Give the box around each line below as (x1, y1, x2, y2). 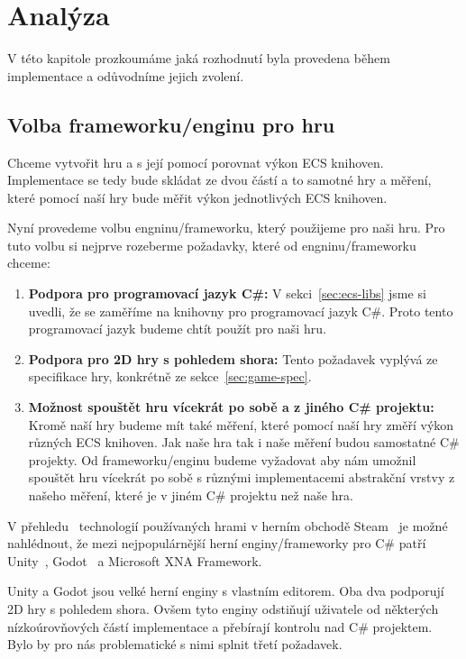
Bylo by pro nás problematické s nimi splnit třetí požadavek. (7, 635, 343, 654)
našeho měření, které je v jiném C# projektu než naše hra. (28, 486, 353, 505)
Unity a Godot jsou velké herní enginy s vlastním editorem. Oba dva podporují (7, 581, 444, 600)
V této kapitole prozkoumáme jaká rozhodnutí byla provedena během (7, 49, 390, 68)
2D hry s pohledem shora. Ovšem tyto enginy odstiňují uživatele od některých (7, 599, 439, 618)
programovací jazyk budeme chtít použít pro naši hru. (28, 319, 326, 338)
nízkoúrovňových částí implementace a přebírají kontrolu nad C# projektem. (7, 617, 433, 636)
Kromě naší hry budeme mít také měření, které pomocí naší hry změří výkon (28, 415, 454, 434)
